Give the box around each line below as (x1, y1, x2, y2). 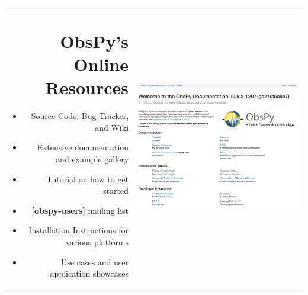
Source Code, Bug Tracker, (31, 110, 129, 122)
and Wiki (95, 121, 129, 133)
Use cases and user (60, 255, 129, 268)
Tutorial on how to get (46, 172, 129, 185)
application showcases (50, 267, 129, 280)
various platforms (66, 236, 129, 248)
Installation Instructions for (28, 224, 129, 236)
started (103, 184, 129, 197)
